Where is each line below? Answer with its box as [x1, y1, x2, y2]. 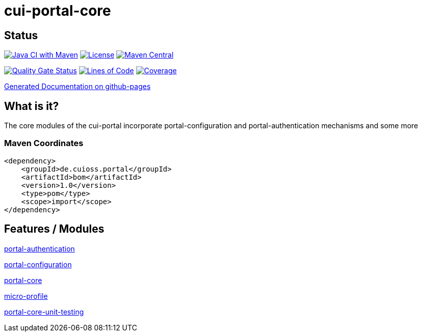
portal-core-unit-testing [4, 307, 84, 316]
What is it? [4, 99, 59, 113]
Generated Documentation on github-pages [4, 82, 151, 91]
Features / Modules [4, 222, 104, 236]
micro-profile [4, 291, 48, 300]
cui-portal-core [4, 2, 111, 19]
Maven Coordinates [4, 138, 84, 149]
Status [4, 29, 38, 42]
